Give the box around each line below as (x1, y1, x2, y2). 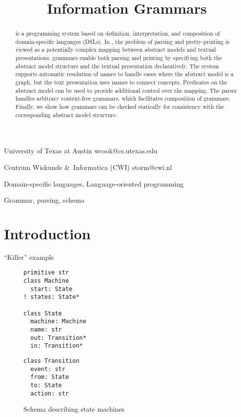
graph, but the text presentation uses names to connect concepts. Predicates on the (15, 78, 227, 86)
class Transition (23, 357, 80, 365)
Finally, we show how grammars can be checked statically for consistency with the (15, 103, 224, 111)
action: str (30, 390, 69, 397)
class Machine (23, 277, 69, 285)
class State (23, 310, 62, 317)
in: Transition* (30, 342, 83, 350)
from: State (30, 374, 69, 381)
